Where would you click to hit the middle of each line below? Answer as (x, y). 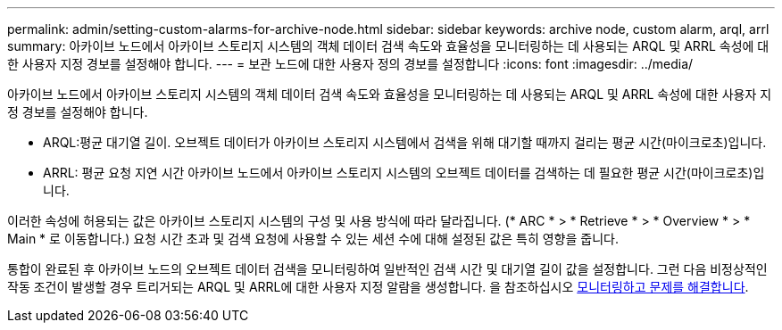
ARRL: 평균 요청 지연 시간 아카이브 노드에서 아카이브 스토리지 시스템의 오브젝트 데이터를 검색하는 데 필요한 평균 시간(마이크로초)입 (404, 173)
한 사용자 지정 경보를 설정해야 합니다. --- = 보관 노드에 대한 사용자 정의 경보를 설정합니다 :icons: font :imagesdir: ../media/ (350, 64)
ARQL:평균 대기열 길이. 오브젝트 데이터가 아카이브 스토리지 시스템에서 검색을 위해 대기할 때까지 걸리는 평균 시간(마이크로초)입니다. (405, 142)
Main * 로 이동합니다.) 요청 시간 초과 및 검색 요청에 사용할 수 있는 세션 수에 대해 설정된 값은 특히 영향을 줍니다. (313, 239)
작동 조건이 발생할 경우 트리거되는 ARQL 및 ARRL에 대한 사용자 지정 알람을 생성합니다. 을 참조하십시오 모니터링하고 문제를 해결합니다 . (378, 287)
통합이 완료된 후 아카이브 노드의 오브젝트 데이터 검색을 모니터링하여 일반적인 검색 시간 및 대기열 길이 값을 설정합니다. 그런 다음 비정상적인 (387, 269)
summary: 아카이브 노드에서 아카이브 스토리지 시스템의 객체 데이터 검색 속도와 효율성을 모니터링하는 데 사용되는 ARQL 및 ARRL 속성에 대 (388, 46)
